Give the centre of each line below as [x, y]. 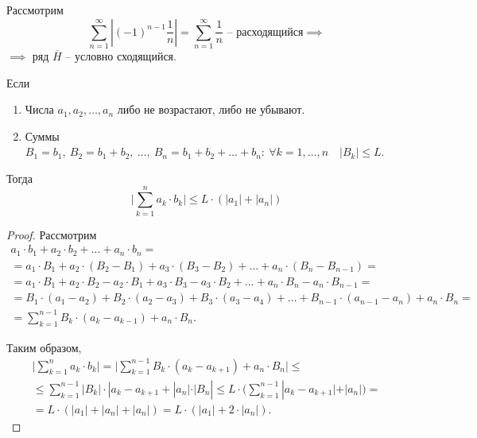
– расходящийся [265, 32]
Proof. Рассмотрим [52, 234]
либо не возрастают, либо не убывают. [211, 109]
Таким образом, [44, 347]
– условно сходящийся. [121, 55]
